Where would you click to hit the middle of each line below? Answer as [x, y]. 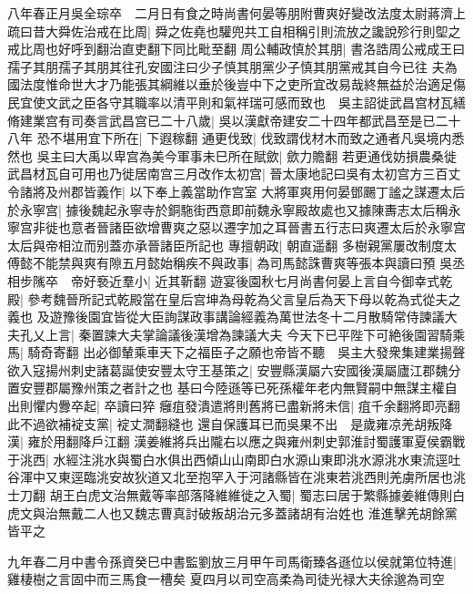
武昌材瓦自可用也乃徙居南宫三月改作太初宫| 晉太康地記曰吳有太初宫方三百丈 [234, 174]
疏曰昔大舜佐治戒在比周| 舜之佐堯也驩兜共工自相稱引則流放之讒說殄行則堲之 [234, 31]
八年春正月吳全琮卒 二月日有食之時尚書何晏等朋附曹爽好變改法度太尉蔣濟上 [236, 13]
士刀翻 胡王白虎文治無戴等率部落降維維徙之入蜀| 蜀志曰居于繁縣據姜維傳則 [230, 495]
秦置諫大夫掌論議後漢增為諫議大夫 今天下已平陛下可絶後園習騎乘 [272, 334]
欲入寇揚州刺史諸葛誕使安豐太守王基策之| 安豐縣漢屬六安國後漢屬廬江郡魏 [228, 369]
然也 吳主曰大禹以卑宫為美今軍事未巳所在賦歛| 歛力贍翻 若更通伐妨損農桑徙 [232, 155]
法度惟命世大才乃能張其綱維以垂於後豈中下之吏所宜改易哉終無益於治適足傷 [242, 84]
